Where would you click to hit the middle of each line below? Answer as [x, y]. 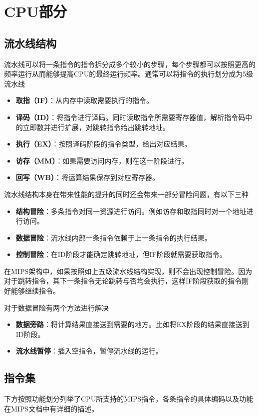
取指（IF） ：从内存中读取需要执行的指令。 [85, 100]
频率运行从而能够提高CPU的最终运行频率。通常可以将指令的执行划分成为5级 [129, 74]
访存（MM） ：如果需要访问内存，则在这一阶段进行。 [102, 160]
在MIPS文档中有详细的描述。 [51, 408]
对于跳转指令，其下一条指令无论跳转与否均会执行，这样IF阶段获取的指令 [123, 281]
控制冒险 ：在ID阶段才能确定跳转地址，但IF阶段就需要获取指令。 [121, 254]
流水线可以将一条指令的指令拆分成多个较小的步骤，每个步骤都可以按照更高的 [130, 64]
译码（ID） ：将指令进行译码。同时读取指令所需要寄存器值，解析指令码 [130, 117]
